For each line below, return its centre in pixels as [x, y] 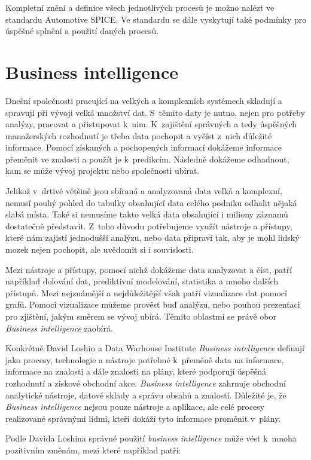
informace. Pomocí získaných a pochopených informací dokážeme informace [144, 147]
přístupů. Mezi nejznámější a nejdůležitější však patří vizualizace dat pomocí [146, 292]
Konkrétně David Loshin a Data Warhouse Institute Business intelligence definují [155, 348]
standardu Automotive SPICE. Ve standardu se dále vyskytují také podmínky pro [156, 19]
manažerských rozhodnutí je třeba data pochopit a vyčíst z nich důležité [139, 135]
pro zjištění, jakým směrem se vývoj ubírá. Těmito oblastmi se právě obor [141, 316]
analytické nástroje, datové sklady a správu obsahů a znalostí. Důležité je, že [146, 395]
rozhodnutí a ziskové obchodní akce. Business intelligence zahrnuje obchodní [146, 383]
